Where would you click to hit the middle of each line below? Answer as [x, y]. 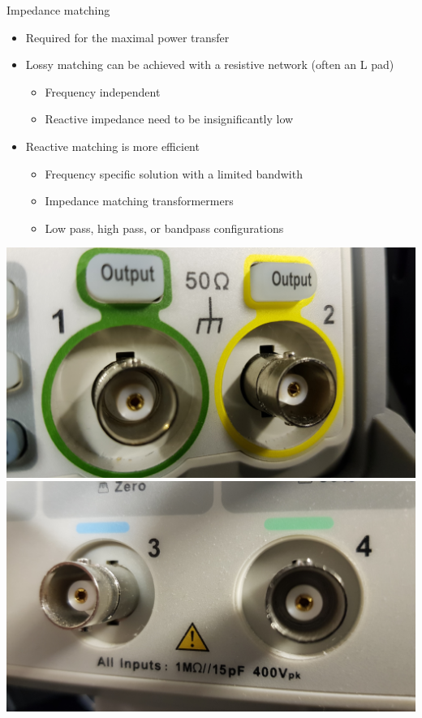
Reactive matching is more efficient [112, 146]
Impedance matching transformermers [139, 201]
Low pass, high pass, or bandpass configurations [164, 228]
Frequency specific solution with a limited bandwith [174, 173]
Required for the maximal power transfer [127, 37]
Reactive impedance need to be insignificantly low [169, 119]
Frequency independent [103, 91]
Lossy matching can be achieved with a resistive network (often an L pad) [210, 64]
